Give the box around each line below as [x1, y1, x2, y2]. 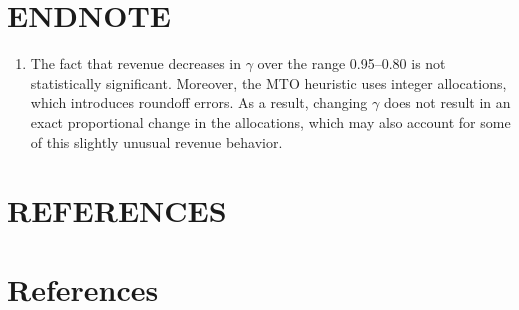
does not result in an [383, 92, 511, 113]
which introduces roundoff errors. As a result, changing [30, 92, 368, 113]
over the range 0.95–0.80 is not [257, 53, 446, 74]
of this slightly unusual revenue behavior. [30, 131, 283, 152]
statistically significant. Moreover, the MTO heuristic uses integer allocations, [30, 72, 507, 93]
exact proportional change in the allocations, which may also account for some [30, 111, 511, 132]
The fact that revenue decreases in [30, 53, 241, 74]
